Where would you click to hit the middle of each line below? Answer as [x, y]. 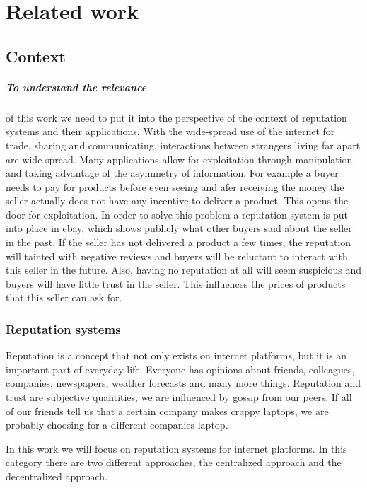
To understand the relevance [76, 87]
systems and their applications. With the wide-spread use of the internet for [170, 131]
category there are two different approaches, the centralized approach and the [174, 462]
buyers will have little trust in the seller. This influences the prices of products [176, 283]
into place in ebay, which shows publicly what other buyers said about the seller [179, 228]
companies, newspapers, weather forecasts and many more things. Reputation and [183, 383]
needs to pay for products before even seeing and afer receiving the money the [175, 186]
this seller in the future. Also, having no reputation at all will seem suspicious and [184, 270]
